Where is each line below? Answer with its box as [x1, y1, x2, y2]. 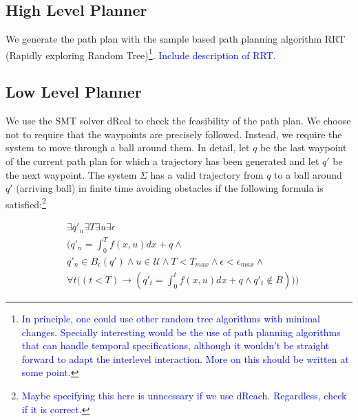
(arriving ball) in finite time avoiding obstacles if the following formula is [16, 181, 324, 195]
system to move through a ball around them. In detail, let [6, 140, 250, 155]
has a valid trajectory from [150, 167, 264, 181]
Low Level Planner [6, 81, 142, 102]
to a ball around [274, 167, 342, 181]
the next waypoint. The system [6, 167, 137, 181]
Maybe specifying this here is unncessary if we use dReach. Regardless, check [21, 388, 347, 402]
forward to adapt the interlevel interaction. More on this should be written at [21, 351, 349, 366]
